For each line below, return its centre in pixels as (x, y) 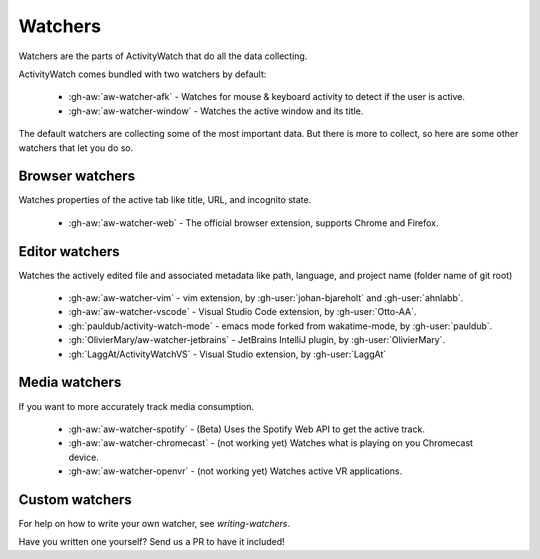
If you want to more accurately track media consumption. (136, 406)
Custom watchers (75, 499)
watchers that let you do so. (76, 147)
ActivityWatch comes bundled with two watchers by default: (142, 74)
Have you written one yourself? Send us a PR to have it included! (151, 542)
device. (83, 457)
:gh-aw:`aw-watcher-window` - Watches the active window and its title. (216, 111)
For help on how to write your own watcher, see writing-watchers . (154, 524)
